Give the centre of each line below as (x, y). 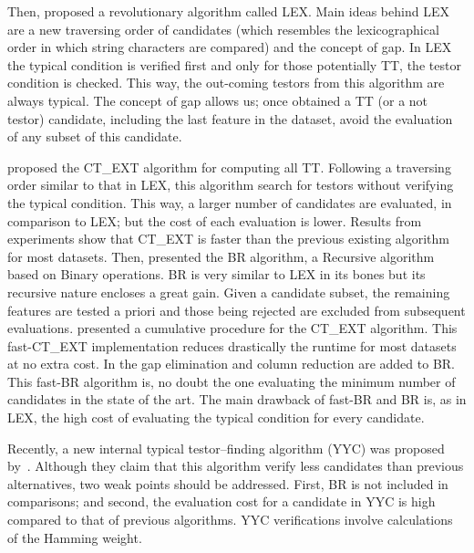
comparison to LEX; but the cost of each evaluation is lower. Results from (215, 220)
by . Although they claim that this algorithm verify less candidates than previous (236, 466)
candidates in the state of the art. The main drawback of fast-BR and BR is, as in (237, 399)
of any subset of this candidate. (95, 136)
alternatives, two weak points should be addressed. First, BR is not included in (228, 483)
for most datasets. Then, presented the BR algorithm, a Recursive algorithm (221, 256)
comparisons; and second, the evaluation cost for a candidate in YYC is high (222, 501)
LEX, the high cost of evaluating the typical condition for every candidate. (216, 417)
